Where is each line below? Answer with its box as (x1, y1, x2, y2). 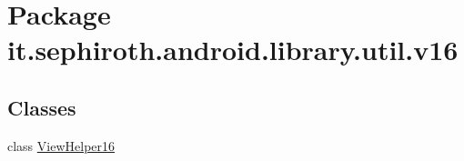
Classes (7, 93, 76, 121)
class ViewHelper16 (7, 136, 116, 155)
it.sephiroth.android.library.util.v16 (7, 31, 459, 68)
